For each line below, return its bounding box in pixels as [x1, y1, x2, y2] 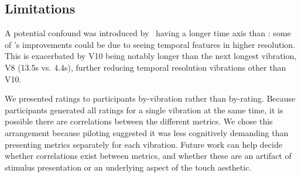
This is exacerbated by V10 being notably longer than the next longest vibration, [5, 50, 297, 62]
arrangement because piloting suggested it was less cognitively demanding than [5, 126, 289, 138]
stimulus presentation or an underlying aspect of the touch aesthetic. [5, 161, 252, 173]
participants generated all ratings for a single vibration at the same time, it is [5, 103, 283, 116]
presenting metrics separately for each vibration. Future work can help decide [5, 138, 282, 150]
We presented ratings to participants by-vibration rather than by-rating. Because [5, 92, 296, 105]
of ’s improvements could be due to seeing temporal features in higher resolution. [5, 38, 296, 50]
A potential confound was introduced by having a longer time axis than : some [5, 27, 291, 39]
